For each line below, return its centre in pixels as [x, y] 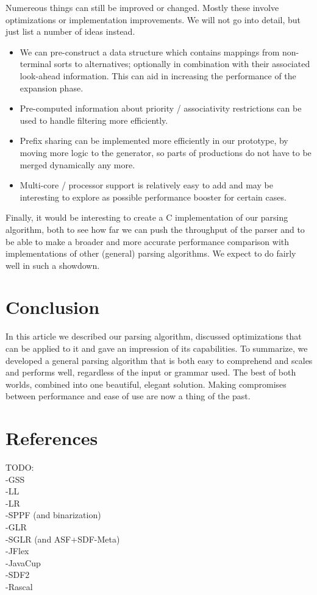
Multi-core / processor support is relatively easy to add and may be [146, 185]
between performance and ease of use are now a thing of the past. [128, 396]
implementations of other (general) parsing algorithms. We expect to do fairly [151, 253]
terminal [36, 64]
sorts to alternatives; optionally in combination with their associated [182, 64]
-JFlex [17, 551]
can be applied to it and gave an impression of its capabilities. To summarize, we [157, 348]
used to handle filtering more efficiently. [94, 120]
